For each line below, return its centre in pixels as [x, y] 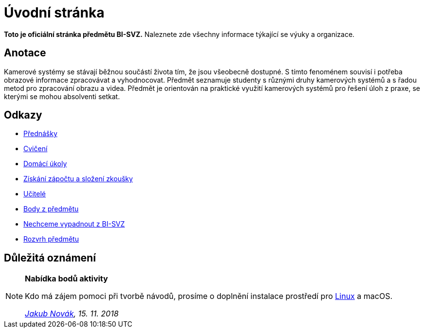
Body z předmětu [51, 209]
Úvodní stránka [54, 13]
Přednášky [40, 134]
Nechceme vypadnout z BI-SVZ [74, 224]
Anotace [25, 53]
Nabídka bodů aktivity [66, 279]
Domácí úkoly [45, 164]
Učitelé [35, 194]
